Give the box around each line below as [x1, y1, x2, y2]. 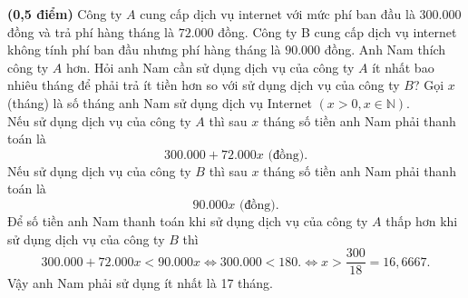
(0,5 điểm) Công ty [7, 5, 122, 23]
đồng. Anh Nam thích [324, 40, 446, 59]
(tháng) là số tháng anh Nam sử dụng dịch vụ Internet [7, 93, 312, 112]
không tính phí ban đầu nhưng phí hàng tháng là [7, 40, 281, 59]
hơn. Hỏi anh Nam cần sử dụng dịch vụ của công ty [65, 57, 355, 76]
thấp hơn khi [385, 211, 458, 230]
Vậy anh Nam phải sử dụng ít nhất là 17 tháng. [7, 273, 273, 293]
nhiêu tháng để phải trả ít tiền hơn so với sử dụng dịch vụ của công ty [7, 75, 400, 94]
